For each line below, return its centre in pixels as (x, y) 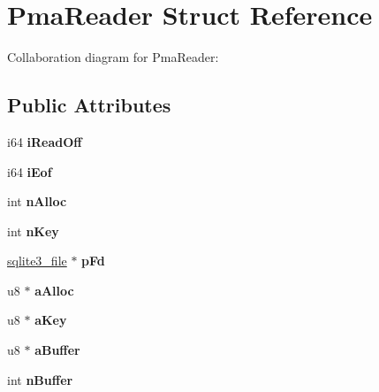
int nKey (33, 231)
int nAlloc (37, 201)
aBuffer (57, 350)
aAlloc (54, 290)
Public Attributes (89, 105)
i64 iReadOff (45, 141)
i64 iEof (30, 171)
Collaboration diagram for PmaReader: (113, 57)
